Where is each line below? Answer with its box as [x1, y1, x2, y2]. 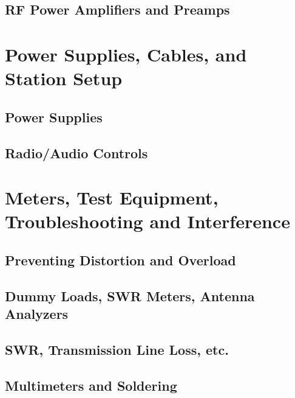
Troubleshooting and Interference [5, 209, 290, 234]
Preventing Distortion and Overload [5, 250, 236, 269]
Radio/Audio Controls [5, 143, 148, 162]
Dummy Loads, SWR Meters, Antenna [5, 286, 255, 305]
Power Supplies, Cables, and [5, 41, 247, 66]
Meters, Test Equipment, [5, 185, 219, 210]
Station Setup [5, 66, 123, 91]
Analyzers [5, 304, 69, 323]
